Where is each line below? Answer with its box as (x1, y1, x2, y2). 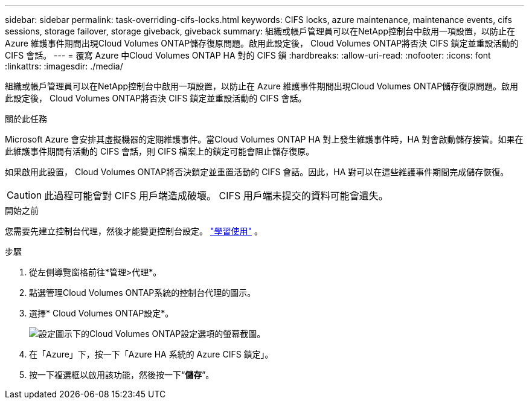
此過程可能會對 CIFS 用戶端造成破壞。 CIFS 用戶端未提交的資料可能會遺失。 (44, 190, 388, 202)
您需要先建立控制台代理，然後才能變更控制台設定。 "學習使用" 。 (5, 226, 263, 236)
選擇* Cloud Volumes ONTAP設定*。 (29, 308, 174, 318)
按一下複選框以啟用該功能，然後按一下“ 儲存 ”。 (29, 370, 214, 380)
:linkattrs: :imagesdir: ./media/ (5, 61, 123, 71)
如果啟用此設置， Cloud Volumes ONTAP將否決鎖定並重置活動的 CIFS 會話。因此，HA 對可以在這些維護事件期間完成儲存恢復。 (5, 167, 509, 177)
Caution (7, 189, 42, 201)
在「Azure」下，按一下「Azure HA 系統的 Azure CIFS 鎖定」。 (29, 349, 274, 359)
